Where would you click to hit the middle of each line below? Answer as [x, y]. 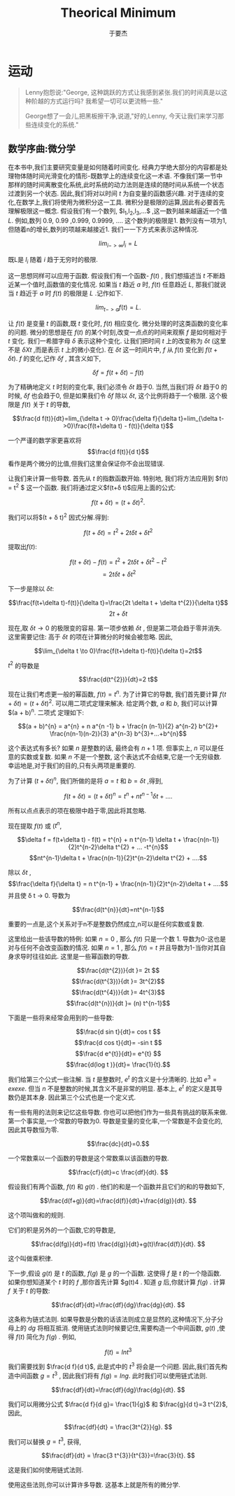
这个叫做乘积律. [30, 1258]
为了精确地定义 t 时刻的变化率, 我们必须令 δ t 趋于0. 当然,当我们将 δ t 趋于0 [114, 387]
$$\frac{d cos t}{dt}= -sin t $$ [118, 1043]
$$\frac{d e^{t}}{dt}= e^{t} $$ [118, 1054]
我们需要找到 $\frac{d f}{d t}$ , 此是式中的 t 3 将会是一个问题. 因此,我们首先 [115, 1366]
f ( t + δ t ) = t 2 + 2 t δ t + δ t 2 [118, 532]
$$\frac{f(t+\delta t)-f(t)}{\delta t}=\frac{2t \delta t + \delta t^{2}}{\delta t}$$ [118, 602]
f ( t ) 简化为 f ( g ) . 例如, [46, 1336]
